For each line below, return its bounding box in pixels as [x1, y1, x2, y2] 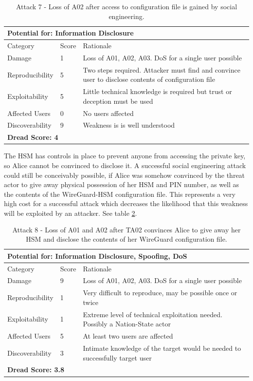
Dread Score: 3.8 [7, 364, 65, 375]
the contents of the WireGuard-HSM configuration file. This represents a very [4, 189, 235, 199]
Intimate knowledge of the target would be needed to [83, 343, 241, 353]
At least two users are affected [83, 331, 173, 341]
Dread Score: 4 [7, 132, 58, 142]
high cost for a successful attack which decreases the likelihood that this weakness [4, 198, 248, 209]
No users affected [83, 108, 134, 118]
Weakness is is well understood [83, 120, 175, 130]
